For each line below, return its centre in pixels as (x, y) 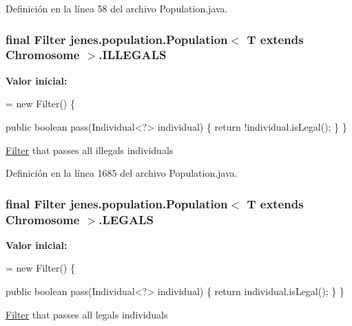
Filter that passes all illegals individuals (90, 150)
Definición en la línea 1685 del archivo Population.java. (122, 173)
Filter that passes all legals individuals (87, 314)
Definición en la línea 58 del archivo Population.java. (117, 8)
